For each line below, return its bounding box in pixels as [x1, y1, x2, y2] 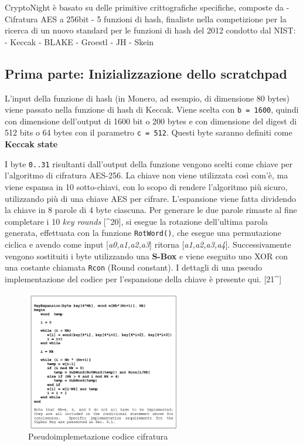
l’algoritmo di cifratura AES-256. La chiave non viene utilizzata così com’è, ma [5, 169, 288, 181]
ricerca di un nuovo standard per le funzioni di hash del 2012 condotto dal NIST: [5, 24, 296, 36]
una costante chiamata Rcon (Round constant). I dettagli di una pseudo [5, 261, 262, 273]
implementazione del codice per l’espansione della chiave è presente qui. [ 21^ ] [5, 272, 282, 285]
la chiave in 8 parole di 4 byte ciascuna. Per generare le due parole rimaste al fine [5, 204, 297, 216]
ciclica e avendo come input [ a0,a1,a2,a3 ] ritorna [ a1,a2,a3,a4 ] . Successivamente [5, 238, 291, 250]
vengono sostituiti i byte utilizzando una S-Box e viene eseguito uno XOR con [5, 249, 288, 262]
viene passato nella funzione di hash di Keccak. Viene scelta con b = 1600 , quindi [5, 103, 299, 116]
